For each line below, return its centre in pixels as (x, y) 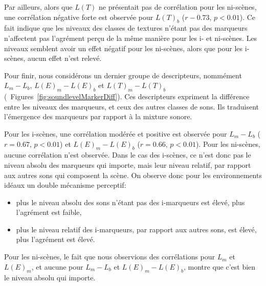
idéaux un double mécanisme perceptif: (65, 185)
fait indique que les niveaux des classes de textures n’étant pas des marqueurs (126, 28)
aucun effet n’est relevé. (65, 58)
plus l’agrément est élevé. (56, 239)
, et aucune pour (57, 266)
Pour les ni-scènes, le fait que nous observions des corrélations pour (110, 257)
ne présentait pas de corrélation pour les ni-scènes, (178, 7)
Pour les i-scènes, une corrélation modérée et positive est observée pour (116, 133)
